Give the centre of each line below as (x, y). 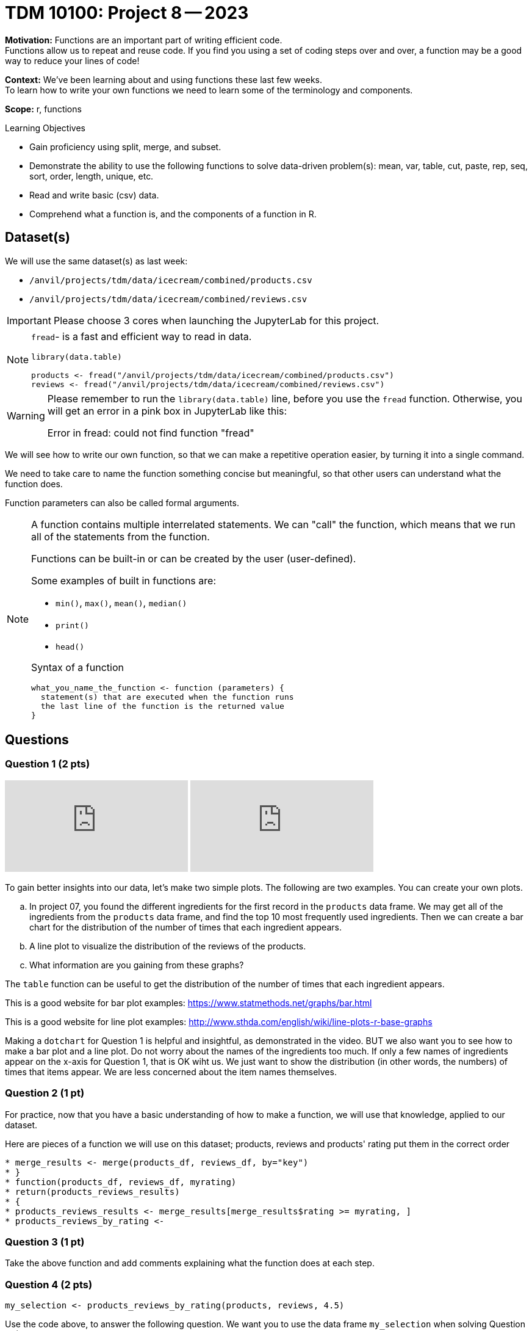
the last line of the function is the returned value (162, 706)
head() (70, 647)
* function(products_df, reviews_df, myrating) (121, 1182)
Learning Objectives (45, 128)
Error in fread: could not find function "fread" (151, 433)
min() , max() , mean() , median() (121, 602)
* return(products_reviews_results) (92, 1191)
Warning (26, 415)
